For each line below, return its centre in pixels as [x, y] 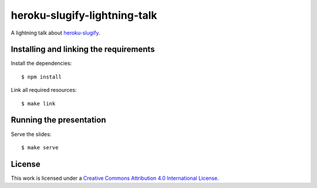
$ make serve [40, 147]
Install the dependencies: [41, 63]
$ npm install [41, 77]
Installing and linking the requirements [83, 49]
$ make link [38, 103]
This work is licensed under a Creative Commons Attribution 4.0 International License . [115, 178]
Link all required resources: [44, 90]
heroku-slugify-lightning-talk [84, 15]
